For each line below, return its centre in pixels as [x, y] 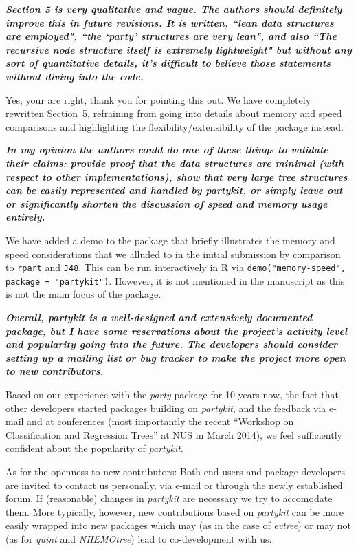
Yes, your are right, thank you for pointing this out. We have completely [158, 99]
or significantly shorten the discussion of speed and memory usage [167, 203]
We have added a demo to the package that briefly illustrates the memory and [170, 240]
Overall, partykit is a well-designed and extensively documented [159, 317]
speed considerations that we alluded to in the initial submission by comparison [173, 253]
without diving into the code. [75, 76]
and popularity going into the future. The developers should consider [172, 344]
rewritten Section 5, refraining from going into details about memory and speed [174, 113]
